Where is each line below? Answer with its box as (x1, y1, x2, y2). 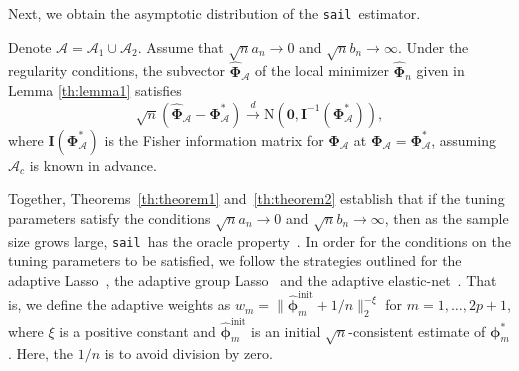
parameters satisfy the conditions (8, 207, 211, 228)
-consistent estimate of (348, 320, 486, 341)
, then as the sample (384, 207, 509, 228)
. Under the (397, 36, 469, 57)
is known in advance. (29, 154, 157, 175)
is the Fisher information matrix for (104, 129, 324, 150)
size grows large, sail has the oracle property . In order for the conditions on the (8, 230, 511, 251)
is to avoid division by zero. (104, 343, 273, 364)
